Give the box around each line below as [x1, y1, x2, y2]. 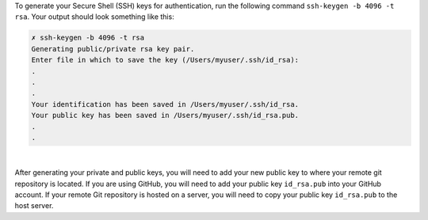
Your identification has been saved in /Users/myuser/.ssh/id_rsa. [31, 100, 300, 108]
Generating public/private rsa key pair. [31, 44, 195, 53]
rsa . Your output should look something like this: [14, 12, 174, 21]
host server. [14, 201, 54, 211]
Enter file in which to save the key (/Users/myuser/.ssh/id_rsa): [31, 55, 300, 65]
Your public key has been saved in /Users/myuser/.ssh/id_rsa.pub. [31, 111, 300, 120]
